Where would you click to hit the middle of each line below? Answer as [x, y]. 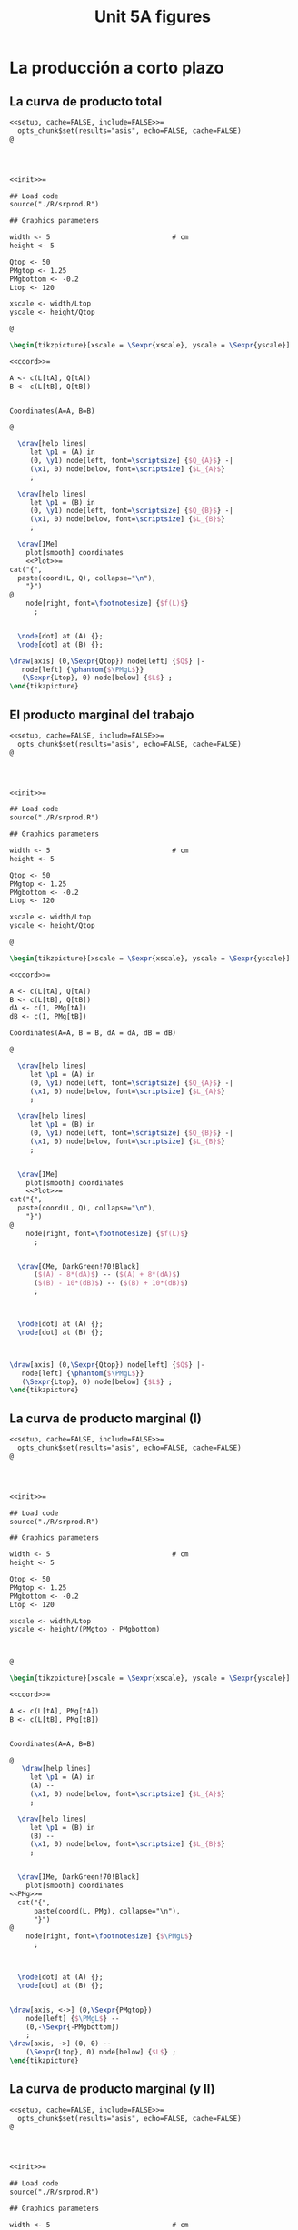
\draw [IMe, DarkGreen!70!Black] [79, 1877]
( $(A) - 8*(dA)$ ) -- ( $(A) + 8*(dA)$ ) [107, 1275]
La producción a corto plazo [117, 68]
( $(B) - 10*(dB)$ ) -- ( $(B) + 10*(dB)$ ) [111, 1283]
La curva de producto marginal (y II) [112, 2089]
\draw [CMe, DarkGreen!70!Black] [79, 1266]
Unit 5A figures [153, 17]
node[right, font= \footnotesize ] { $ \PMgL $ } [109, 1936]
